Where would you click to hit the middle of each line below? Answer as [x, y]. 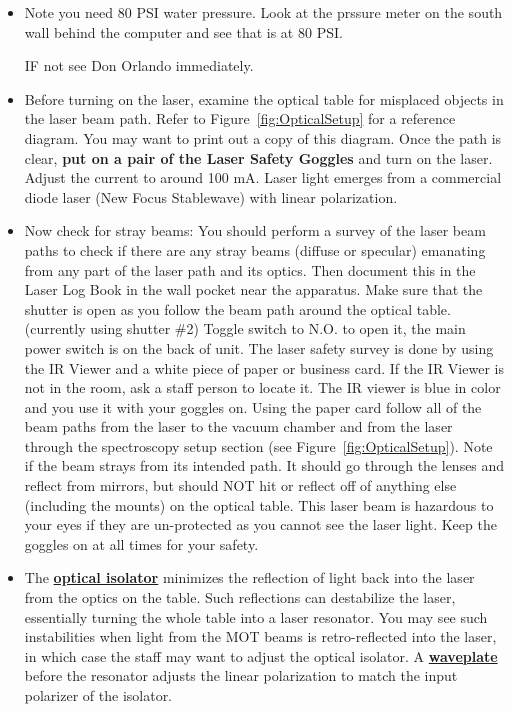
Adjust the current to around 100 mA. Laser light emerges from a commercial [263, 177]
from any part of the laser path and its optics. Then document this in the [250, 269]
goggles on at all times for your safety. [141, 543]
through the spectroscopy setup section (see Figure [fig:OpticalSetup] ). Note [258, 445]
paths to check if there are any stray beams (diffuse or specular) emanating [255, 249]
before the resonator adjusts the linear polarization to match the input [241, 675]
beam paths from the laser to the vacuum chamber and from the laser [238, 426]
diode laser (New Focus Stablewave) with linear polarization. [211, 196]
